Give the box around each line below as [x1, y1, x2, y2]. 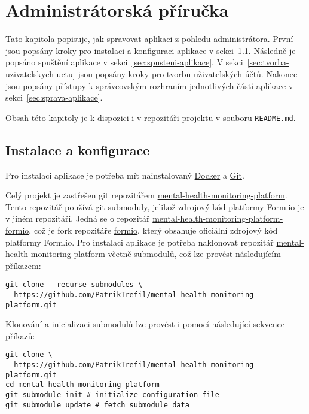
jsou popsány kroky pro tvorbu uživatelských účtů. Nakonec [78, 67, 298, 80]
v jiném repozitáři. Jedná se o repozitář [5, 212, 150, 225]
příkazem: [5, 259, 41, 271]
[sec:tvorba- [247, 56, 289, 68]
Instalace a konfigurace [5, 140, 150, 159]
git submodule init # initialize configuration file [5, 391, 219, 400]
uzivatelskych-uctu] [5, 67, 75, 80]
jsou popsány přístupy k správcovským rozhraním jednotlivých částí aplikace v [5, 79, 293, 92]
